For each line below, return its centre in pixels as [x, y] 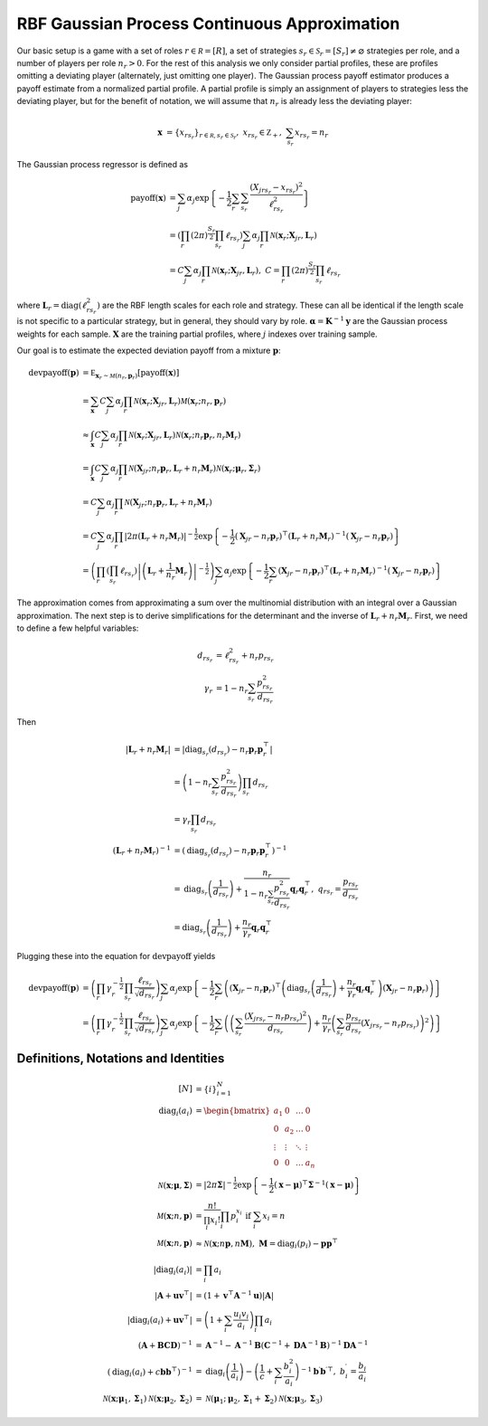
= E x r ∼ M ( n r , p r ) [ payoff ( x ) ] [131, 375]
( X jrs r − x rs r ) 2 [276, 189]
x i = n [274, 1217]
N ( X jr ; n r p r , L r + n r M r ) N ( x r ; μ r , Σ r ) [194, 470]
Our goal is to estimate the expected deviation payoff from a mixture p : [149, 351]
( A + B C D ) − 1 [165, 1345]
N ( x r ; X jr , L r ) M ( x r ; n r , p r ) [180, 402]
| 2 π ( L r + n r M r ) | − [159, 537]
